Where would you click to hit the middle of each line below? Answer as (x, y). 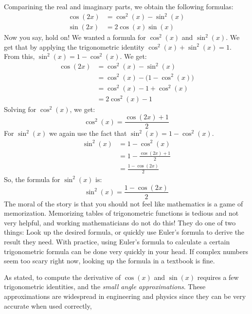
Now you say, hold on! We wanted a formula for (75, 37)
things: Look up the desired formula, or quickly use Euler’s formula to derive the (124, 232)
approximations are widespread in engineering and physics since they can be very (125, 296)
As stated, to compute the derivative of (63, 277)
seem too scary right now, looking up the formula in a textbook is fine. (109, 261)
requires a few (218, 277)
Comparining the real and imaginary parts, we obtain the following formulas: (119, 6)
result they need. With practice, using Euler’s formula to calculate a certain (117, 241)
